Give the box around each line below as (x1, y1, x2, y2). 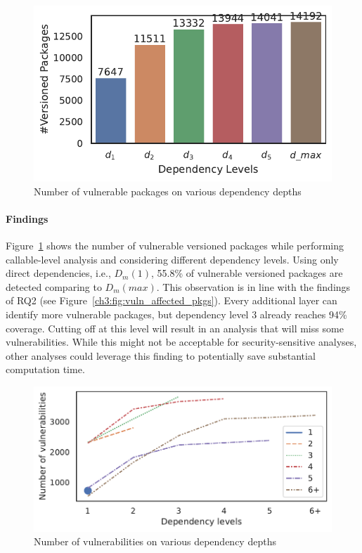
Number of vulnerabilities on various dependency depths (34, 534, 276, 549)
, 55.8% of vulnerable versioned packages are (150, 266, 343, 280)
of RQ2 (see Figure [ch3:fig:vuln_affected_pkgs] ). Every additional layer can (6, 293, 337, 308)
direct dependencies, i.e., (6, 266, 111, 280)
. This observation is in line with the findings (156, 279, 351, 294)
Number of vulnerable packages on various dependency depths (34, 183, 302, 198)
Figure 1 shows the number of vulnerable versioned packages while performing (6, 238, 344, 252)
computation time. (6, 362, 85, 377)
